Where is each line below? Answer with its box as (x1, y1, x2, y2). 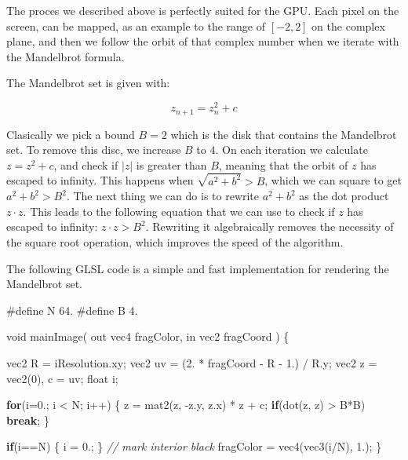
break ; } (6, 411, 49, 428)
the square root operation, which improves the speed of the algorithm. (6, 233, 344, 250)
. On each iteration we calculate (215, 141, 368, 158)
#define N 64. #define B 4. (6, 301, 138, 318)
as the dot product (299, 188, 389, 204)
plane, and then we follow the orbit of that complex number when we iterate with (6, 33, 399, 49)
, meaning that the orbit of (218, 156, 348, 173)
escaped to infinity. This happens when (6, 172, 194, 188)
